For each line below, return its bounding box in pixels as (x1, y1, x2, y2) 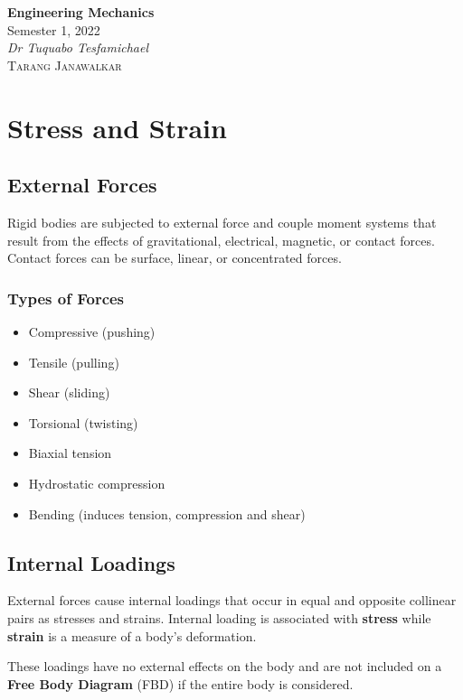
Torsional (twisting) (28, 413, 138, 432)
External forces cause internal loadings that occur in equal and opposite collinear (7, 591, 457, 610)
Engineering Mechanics (7, 3, 155, 21)
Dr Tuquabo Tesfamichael (7, 38, 149, 57)
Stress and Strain (7, 108, 227, 145)
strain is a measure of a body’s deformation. (7, 626, 257, 645)
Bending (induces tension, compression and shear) (28, 504, 306, 523)
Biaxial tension (28, 443, 112, 462)
